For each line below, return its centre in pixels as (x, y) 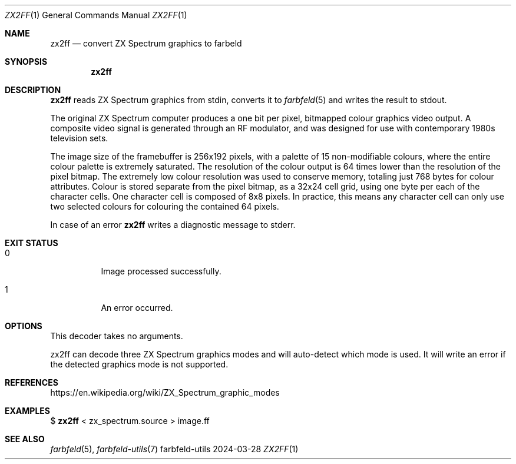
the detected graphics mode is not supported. (139, 364)
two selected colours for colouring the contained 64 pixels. (165, 206)
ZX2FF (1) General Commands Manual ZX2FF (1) (96, 15)
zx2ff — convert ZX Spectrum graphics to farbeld (146, 43)
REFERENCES (32, 382)
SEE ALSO (25, 439)
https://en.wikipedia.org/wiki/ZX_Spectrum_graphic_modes (165, 392)
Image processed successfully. (161, 271)
